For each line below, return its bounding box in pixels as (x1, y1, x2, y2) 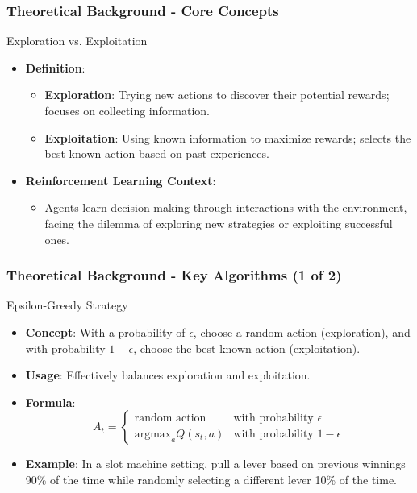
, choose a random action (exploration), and (193, 323, 411, 340)
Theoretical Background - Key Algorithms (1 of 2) (6, 265, 342, 285)
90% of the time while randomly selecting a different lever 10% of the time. (25, 470, 397, 487)
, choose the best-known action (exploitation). (133, 339, 361, 356)
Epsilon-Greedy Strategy (6, 296, 128, 313)
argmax (134, 428, 172, 440)
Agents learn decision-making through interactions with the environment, (44, 199, 407, 216)
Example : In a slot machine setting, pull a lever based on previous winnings (25, 455, 406, 472)
